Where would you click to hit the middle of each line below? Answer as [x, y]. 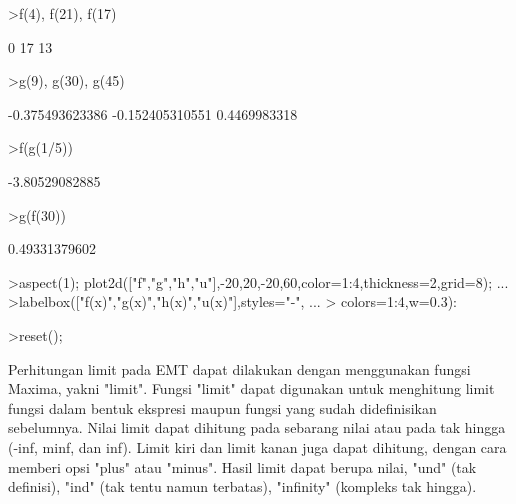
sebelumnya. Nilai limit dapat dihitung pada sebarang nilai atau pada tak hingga [257, 427]
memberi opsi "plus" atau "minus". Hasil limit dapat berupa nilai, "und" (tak [242, 466]
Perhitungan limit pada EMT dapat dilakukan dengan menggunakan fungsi [239, 368]
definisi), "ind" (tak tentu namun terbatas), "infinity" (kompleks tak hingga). [242, 486]
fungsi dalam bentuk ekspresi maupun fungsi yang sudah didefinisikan [222, 407]
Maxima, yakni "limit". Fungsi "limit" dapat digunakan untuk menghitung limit [251, 388]
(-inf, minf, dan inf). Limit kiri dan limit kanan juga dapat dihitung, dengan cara [257, 446]
